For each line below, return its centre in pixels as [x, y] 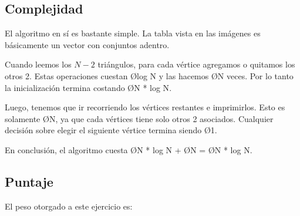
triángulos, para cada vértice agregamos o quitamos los [196, 64]
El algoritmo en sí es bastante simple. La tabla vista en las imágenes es [133, 33]
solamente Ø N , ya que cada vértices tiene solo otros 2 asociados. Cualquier [139, 118]
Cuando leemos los [38, 64]
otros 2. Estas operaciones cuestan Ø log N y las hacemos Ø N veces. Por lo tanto [149, 75]
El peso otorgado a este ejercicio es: [69, 206]
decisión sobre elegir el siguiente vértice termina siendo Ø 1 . [111, 130]
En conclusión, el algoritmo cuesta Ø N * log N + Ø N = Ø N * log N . [129, 149]
